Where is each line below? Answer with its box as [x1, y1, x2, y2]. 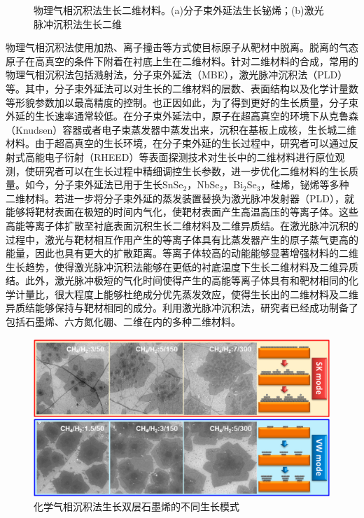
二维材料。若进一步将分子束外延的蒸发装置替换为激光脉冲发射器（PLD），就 [6, 190, 354, 205]
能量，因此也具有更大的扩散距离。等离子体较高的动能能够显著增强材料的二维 [6, 246, 358, 260]
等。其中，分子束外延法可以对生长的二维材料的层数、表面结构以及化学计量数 [6, 80, 358, 95]
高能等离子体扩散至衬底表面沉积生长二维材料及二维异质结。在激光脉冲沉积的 [6, 218, 358, 232]
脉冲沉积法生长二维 [34, 16, 122, 31]
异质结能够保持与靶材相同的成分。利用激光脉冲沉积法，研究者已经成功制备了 [6, 300, 358, 315]
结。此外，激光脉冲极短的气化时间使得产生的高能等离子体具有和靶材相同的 [6, 273, 349, 288]
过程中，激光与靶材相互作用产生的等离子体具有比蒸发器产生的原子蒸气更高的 [6, 232, 358, 246]
